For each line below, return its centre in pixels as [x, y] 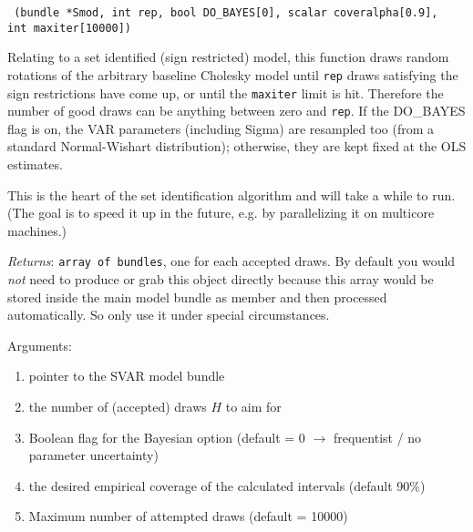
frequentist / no [377, 437]
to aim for [253, 407]
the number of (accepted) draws [118, 407]
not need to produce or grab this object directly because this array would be [221, 279]
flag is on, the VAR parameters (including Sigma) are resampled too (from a [221, 128]
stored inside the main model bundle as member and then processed [197, 297]
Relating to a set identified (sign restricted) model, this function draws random [228, 57]
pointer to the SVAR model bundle [127, 376]
